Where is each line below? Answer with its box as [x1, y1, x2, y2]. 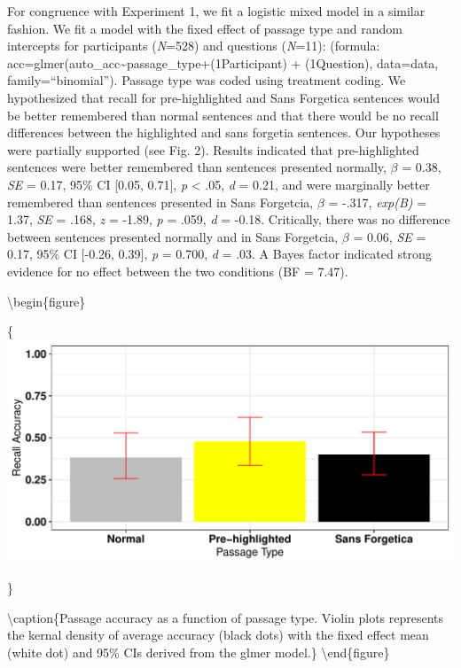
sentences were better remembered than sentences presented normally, [7, 158, 387, 176]
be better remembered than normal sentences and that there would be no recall [7, 105, 439, 124]
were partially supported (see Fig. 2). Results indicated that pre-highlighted [7, 140, 419, 159]
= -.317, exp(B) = [328, 192, 427, 211]
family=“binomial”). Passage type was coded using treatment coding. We [7, 71, 406, 89]
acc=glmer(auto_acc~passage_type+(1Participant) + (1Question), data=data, [7, 53, 439, 72]
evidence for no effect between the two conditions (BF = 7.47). [7, 261, 348, 280]
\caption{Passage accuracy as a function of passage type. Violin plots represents [7, 608, 444, 626]
